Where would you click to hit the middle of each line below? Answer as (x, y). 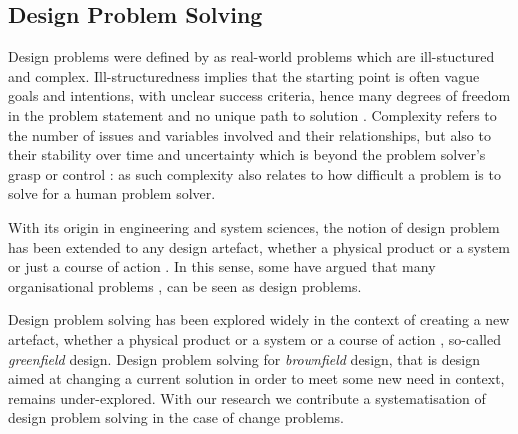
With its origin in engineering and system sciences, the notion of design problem (254, 226)
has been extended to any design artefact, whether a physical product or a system (259, 246)
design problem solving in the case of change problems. (176, 417)
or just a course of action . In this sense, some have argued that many (222, 266)
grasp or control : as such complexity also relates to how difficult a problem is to (254, 173)
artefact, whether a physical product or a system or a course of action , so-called (254, 338)
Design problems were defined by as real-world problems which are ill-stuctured (251, 56)
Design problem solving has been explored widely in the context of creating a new (259, 319)
